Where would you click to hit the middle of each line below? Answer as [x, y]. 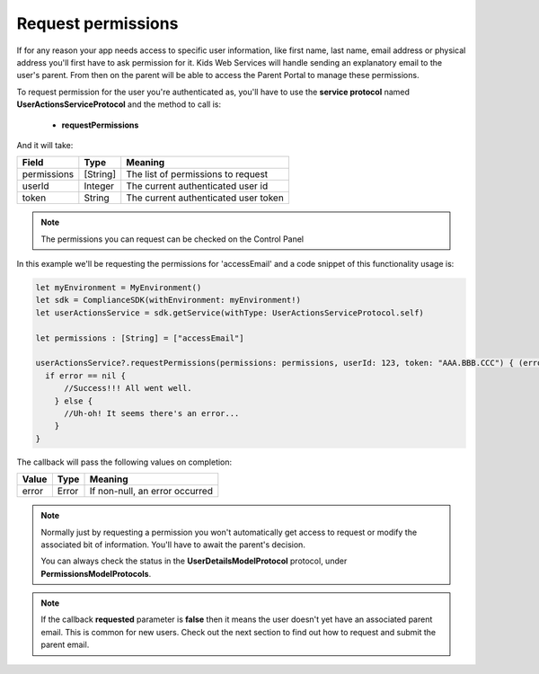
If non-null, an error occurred [151, 492]
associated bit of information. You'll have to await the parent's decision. [173, 545]
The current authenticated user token [205, 198]
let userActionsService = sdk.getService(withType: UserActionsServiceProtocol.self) [230, 313]
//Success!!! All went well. [128, 388]
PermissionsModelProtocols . [96, 573]
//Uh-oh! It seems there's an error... [152, 413]
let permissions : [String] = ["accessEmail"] [140, 338]
